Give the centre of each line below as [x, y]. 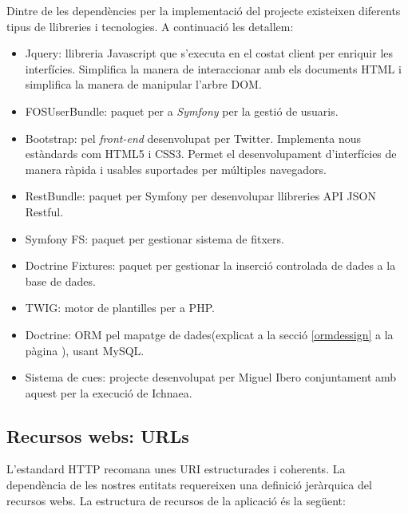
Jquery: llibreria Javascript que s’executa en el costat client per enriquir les [209, 53]
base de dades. [60, 281]
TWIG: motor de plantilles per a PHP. [120, 308]
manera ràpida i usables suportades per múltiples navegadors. [176, 169]
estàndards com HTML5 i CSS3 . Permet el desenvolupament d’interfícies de [211, 154]
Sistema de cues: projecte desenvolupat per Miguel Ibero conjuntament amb [211, 377]
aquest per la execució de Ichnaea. [109, 392]
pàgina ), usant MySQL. [85, 350]
